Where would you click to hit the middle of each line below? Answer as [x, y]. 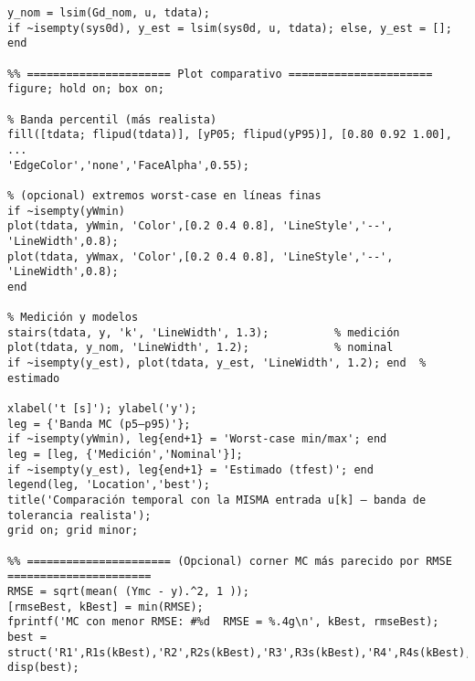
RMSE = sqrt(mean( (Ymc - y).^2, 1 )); [128, 591]
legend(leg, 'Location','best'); [109, 485]
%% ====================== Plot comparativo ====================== [220, 74]
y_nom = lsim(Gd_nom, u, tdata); [109, 13]
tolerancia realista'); [79, 515]
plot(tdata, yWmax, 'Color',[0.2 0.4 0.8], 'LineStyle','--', [201, 256]
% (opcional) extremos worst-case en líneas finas [164, 195]
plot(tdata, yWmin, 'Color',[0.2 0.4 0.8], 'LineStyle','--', [201, 226]
